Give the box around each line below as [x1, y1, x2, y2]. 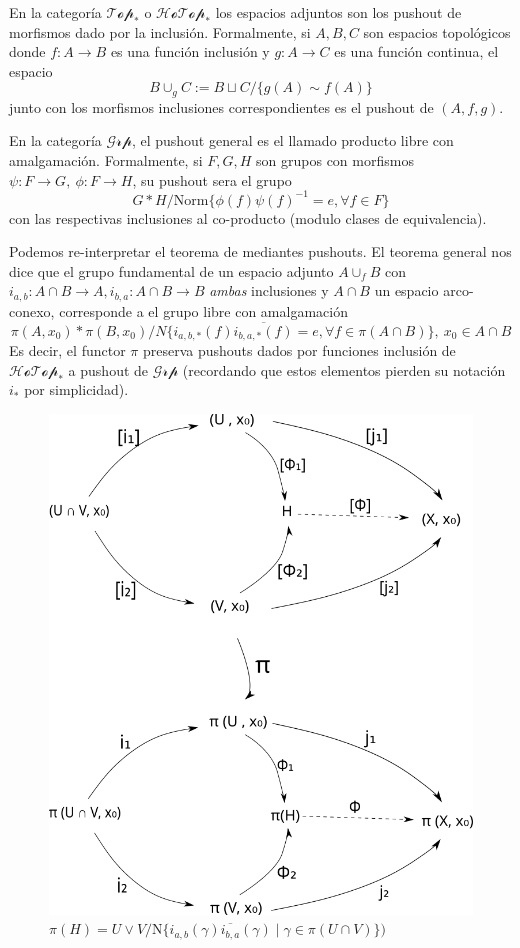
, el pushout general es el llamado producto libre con [131, 130, 454, 151]
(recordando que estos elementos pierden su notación [182, 359, 506, 380]
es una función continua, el [334, 41, 499, 62]
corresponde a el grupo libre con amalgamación [59, 300, 348, 321]
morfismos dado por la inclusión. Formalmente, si [9, 21, 311, 42]
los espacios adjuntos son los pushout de [215, 2, 462, 22]
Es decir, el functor [9, 340, 126, 361]
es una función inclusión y [110, 41, 270, 62]
